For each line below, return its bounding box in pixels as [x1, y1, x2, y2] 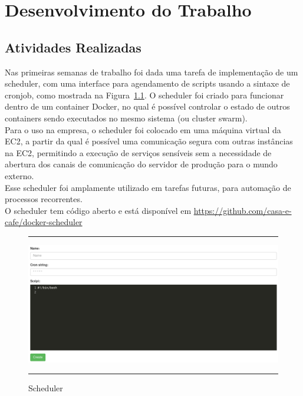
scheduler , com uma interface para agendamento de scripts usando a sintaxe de [5, 77, 290, 90]
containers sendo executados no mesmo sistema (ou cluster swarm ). [5, 111, 248, 124]
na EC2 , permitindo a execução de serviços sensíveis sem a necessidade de [5, 146, 272, 159]
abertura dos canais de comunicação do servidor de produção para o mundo [5, 158, 278, 170]
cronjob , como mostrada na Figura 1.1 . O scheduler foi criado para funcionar [5, 88, 284, 101]
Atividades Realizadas [5, 38, 141, 56]
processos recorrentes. [5, 193, 83, 205]
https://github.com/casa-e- [193, 204, 292, 216]
